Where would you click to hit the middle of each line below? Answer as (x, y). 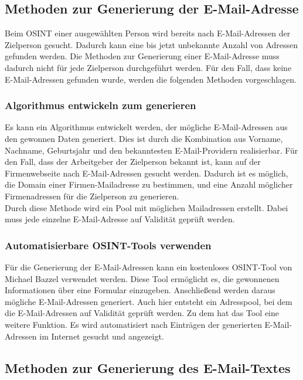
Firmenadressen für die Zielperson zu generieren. (92, 196)
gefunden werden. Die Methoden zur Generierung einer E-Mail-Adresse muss (142, 56)
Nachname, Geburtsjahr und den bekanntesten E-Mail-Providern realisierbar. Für (151, 150)
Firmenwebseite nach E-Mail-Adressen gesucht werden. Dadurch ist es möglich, (147, 173)
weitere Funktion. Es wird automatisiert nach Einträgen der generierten (133, 324)
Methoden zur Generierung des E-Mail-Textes (148, 367)
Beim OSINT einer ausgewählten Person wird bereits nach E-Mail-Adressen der (148, 33)
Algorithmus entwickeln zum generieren (101, 105)
